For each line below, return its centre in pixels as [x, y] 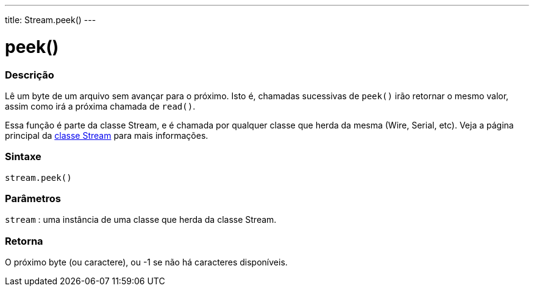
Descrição [30, 75]
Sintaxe [23, 157]
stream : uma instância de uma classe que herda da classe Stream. [141, 220]
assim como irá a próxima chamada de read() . [100, 106]
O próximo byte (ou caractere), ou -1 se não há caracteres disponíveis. [146, 262]
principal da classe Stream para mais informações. [107, 135]
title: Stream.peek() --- [51, 20]
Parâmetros [33, 198]
